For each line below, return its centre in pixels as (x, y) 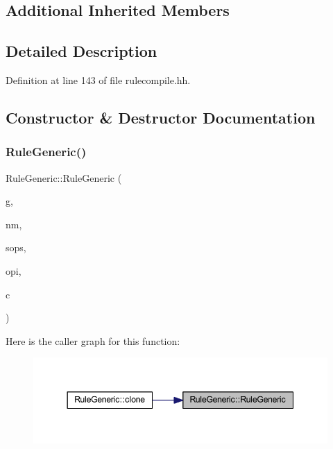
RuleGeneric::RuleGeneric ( (64, 177)
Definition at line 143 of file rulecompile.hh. (98, 79)
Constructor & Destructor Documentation (161, 117)
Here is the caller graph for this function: (93, 340)
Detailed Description (82, 51)
